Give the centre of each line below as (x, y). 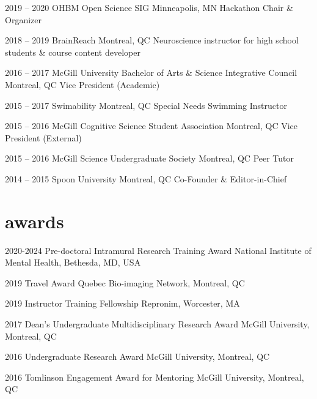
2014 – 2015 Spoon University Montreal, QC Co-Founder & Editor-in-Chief (146, 178)
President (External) (43, 137)
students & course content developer (73, 52)
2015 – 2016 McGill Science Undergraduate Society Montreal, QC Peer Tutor (150, 158)
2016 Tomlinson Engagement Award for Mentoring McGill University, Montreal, (155, 377)
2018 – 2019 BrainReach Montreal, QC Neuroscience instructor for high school (152, 40)
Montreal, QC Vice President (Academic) (82, 84)
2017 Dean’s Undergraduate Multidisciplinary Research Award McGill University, (157, 324)
